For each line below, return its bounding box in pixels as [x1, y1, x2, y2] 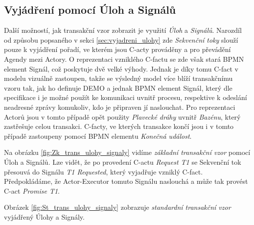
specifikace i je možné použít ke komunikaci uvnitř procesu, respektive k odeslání [4, 92, 247, 102]
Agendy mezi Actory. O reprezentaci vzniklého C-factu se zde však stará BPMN [4, 53, 244, 64]
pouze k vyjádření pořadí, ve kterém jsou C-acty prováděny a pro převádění [4, 44, 231, 54]
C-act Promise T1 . [4, 185, 60, 196]
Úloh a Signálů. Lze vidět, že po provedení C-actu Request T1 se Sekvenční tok [4, 156, 241, 167]
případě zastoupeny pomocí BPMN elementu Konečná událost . [4, 130, 192, 141]
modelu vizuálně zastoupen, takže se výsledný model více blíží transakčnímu [4, 73, 233, 83]
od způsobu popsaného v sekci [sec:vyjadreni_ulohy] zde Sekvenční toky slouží [4, 34, 238, 45]
